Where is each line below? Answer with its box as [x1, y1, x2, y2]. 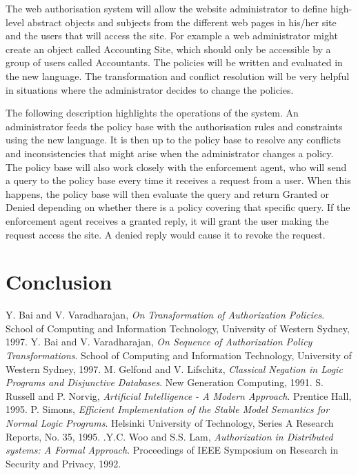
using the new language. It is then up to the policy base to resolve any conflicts [6, 132, 341, 147]
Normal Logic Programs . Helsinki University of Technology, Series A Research [6, 415, 334, 429]
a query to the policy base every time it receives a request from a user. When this [6, 173, 351, 188]
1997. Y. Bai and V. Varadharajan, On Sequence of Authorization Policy [6, 334, 312, 349]
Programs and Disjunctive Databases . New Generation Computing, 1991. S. [6, 375, 324, 390]
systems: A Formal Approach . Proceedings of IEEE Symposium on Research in [6, 443, 339, 457]
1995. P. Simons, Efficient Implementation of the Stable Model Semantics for [6, 402, 330, 416]
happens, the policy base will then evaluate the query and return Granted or [6, 186, 330, 201]
